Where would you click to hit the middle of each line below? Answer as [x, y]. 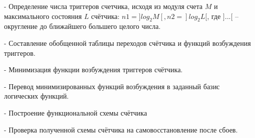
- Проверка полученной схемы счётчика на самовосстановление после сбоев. [121, 129]
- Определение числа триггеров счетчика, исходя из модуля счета [103, 6]
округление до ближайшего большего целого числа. [82, 26]
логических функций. [36, 96]
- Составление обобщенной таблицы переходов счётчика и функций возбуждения [127, 43]
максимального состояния [43, 16]
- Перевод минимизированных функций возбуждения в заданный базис [112, 86]
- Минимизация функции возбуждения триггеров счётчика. [93, 69]
